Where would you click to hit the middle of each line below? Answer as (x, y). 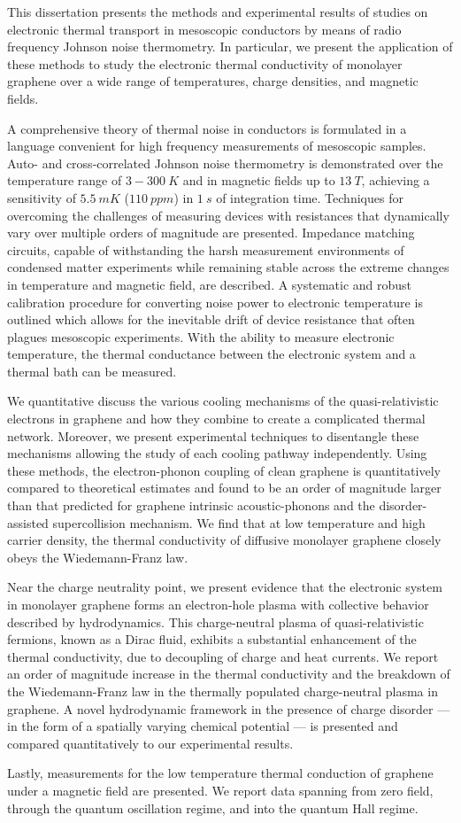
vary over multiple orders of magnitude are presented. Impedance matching (211, 233)
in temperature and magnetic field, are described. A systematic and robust (210, 284)
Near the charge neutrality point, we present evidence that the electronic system (225, 587)
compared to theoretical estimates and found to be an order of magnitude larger (224, 488)
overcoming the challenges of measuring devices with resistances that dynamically (228, 215)
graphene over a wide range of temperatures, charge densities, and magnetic (213, 81)
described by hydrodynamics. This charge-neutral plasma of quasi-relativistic (215, 621)
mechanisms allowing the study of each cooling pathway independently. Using (217, 453)
